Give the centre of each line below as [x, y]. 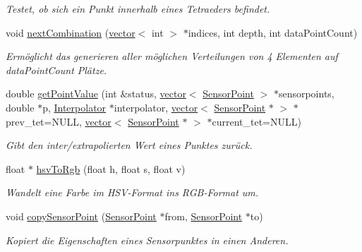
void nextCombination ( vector [71, 32]
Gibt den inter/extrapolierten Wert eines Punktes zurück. [129, 145]
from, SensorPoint [204, 216]
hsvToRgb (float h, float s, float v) [111, 168]
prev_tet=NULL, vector [59, 121]
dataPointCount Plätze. [56, 70]
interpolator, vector [156, 107]
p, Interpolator [74, 107]
